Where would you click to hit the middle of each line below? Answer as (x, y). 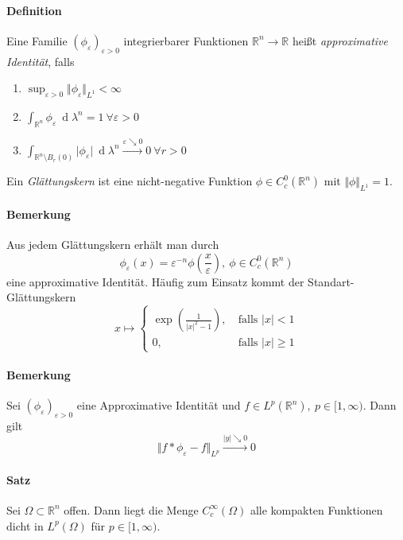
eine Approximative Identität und (159, 405)
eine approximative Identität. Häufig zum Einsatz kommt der (155, 281)
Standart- (331, 281)
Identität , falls (41, 61)
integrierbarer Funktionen (186, 40)
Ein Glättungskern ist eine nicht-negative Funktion (130, 181)
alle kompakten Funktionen (316, 509)
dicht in (25, 525)
